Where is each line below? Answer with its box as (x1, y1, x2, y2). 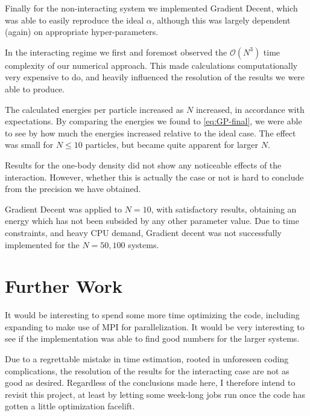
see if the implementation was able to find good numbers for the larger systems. (5, 332, 300, 345)
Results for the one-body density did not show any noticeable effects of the (5, 158, 282, 171)
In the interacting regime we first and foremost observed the (5, 45, 227, 58)
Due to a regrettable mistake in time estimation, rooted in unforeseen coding (5, 353, 289, 365)
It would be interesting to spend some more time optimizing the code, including (5, 309, 300, 321)
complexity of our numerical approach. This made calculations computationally (5, 59, 298, 71)
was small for (5, 138, 54, 151)
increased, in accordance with (195, 103, 305, 115)
